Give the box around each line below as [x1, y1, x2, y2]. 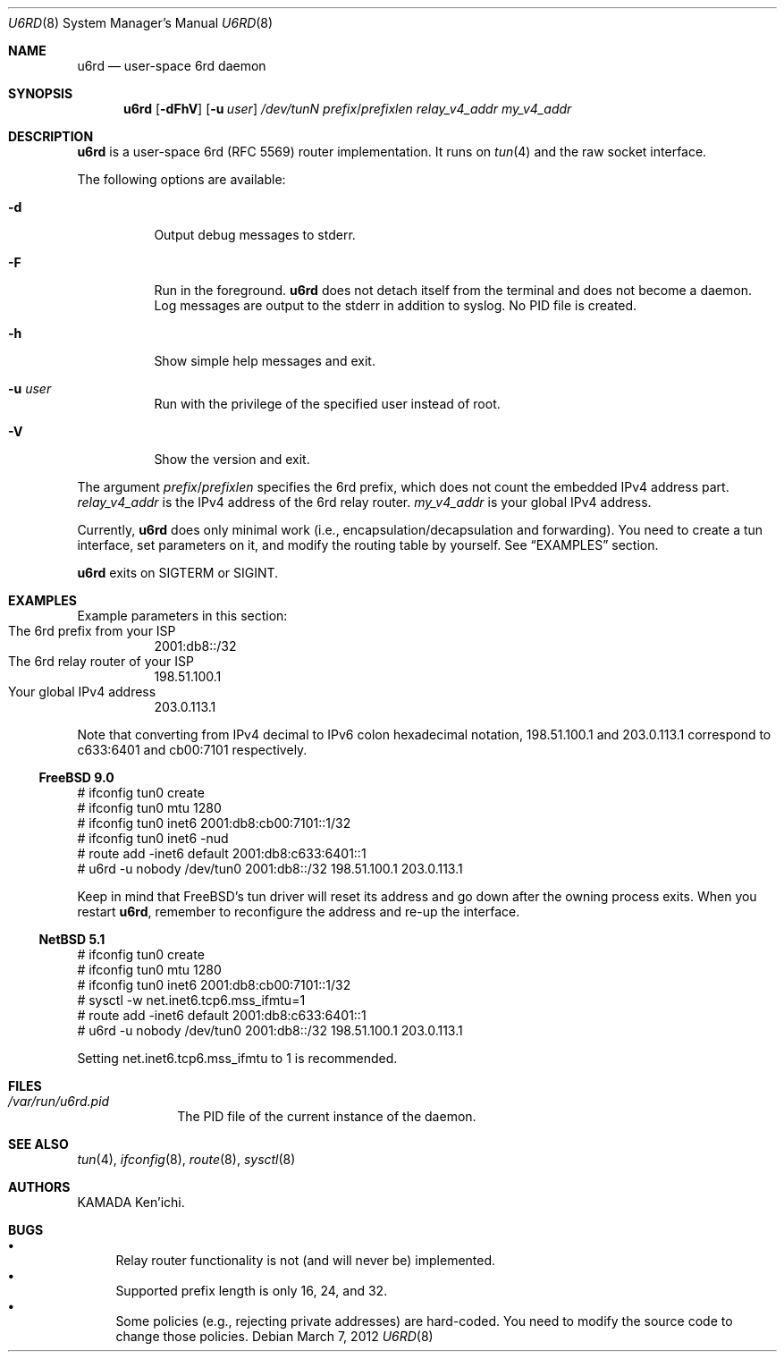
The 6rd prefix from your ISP [8, 623, 176, 638]
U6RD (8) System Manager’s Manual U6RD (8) [8, 15, 274, 30]
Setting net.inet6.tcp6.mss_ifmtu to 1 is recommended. [77, 1051, 398, 1066]
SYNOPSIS [8, 86, 73, 101]
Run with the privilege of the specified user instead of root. [154, 396, 501, 411]
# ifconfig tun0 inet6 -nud [77, 831, 229, 846]
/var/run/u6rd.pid [8, 1093, 110, 1109]
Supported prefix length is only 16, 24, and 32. [115, 1283, 388, 1298]
